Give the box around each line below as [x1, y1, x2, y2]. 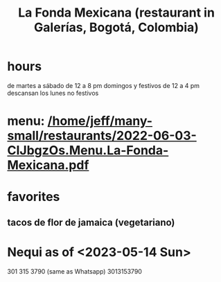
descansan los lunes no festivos [7, 89, 99, 97]
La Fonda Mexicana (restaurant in [18, 5, 215, 21]
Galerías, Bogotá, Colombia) [33, 19, 200, 35]
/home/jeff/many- [47, 113, 153, 129]
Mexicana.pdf [7, 157, 89, 173]
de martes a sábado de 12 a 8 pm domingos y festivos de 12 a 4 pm [7, 81, 200, 89]
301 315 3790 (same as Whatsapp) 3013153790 [7, 267, 142, 275]
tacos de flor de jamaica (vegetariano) [7, 216, 175, 228]
